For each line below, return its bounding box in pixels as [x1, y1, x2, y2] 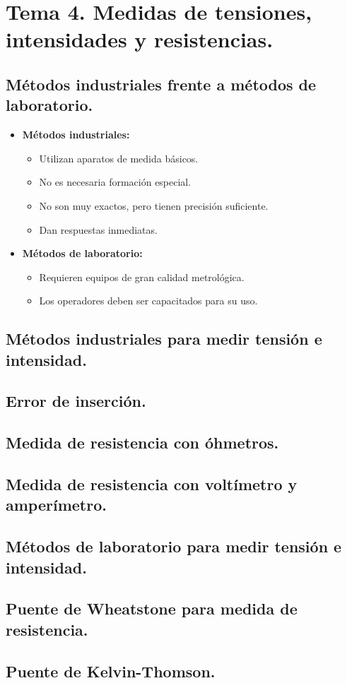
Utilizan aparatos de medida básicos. [39, 150, 199, 165]
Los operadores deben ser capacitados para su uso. [39, 293, 258, 308]
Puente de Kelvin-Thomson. [6, 660, 216, 682]
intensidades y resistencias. [6, 25, 274, 54]
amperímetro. [6, 494, 107, 516]
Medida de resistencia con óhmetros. [6, 432, 279, 453]
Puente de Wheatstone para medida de [6, 598, 298, 619]
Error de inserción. [6, 390, 146, 412]
